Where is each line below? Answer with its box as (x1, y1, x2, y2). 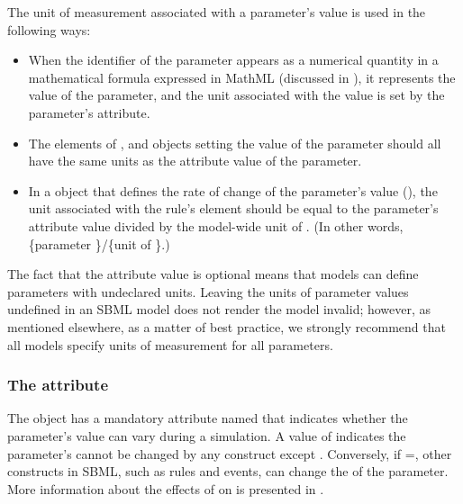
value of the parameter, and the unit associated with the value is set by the (28, 85, 445, 104)
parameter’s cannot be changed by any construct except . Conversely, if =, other (7, 444, 452, 463)
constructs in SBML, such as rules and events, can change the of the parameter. (7, 462, 449, 481)
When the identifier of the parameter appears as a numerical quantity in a (28, 50, 439, 69)
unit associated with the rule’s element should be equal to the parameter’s (28, 199, 439, 218)
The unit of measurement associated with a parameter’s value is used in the (7, 3, 426, 21)
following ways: (7, 20, 91, 39)
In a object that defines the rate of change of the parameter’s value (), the (28, 181, 438, 200)
